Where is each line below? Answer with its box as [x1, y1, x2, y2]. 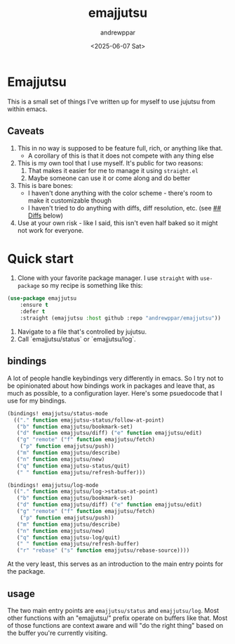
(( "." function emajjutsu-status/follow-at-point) [13, 417, 165, 424]
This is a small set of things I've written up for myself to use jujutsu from [7, 97, 216, 106]
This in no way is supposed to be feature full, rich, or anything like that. [17, 144, 223, 152]
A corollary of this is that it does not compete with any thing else [27, 151, 215, 160]
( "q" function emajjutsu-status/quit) [16, 462, 130, 469]
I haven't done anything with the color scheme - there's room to [27, 189, 213, 197]
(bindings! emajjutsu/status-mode [7, 410, 109, 417]
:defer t [20, 308, 46, 315]
